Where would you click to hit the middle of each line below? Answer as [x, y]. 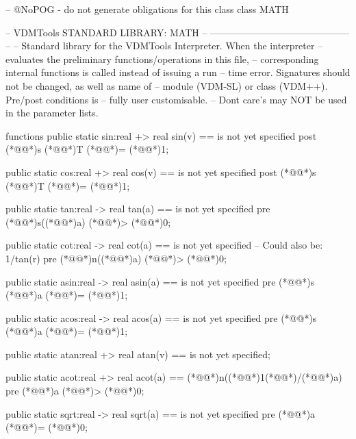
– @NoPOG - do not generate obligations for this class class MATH [147, 9]
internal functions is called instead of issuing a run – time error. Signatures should [178, 72]
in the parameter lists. [52, 113]
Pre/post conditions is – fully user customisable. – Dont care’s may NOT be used [176, 99]
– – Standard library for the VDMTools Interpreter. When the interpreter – [164, 46]
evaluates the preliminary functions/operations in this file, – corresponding [162, 59]
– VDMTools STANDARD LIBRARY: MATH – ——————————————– [178, 32]
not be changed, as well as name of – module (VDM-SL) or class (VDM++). [167, 85]
